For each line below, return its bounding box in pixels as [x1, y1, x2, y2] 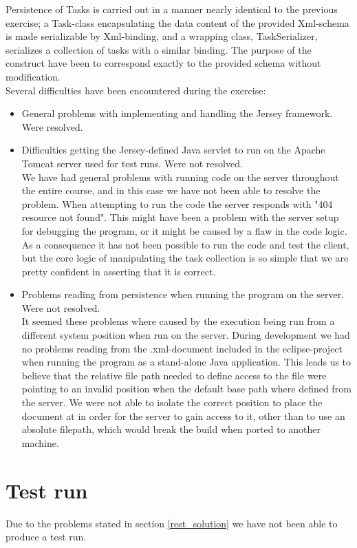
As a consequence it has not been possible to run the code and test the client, [21, 237, 349, 251]
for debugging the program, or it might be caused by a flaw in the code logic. [21, 223, 347, 238]
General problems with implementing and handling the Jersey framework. [21, 106, 333, 120]
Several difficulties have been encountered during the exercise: [6, 83, 266, 97]
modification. [6, 69, 61, 83]
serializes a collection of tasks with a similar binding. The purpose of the [6, 42, 312, 56]
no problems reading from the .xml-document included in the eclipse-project [21, 341, 343, 355]
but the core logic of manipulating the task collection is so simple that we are [21, 251, 349, 265]
